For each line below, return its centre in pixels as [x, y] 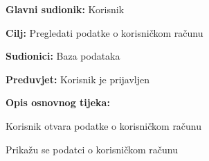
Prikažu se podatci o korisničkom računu [92, 149]
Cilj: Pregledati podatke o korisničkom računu [104, 32]
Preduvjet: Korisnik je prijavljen [78, 79]
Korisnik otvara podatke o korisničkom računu [104, 125]
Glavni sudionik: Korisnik [65, 9]
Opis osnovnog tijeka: [58, 102]
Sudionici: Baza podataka [63, 56]
